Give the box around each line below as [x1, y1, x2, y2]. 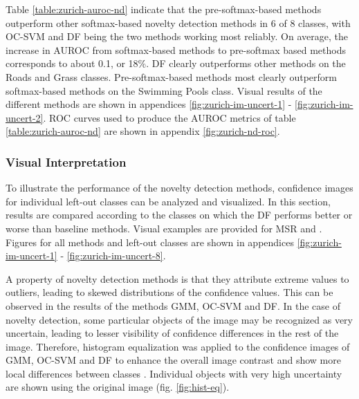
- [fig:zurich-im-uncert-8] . [60, 248, 166, 263]
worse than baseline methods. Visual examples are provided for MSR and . [6, 221, 322, 235]
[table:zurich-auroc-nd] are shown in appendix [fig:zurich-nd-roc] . [6, 124, 280, 138]
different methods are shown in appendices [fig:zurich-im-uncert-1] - [6, 97, 292, 111]
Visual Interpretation [6, 153, 127, 170]
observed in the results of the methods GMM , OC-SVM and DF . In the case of [6, 298, 340, 313]
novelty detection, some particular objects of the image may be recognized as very [6, 312, 353, 326]
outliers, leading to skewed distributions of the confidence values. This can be [6, 285, 333, 299]
